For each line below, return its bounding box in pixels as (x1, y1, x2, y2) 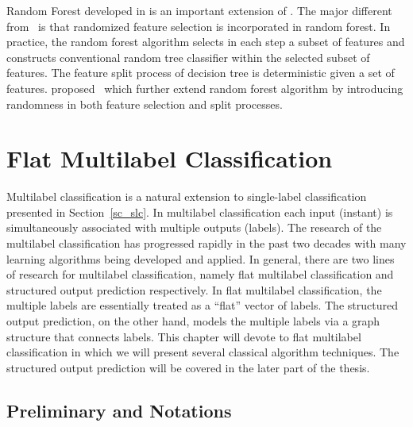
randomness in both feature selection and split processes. (6, 95, 283, 112)
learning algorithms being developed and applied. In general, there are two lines (6, 250, 395, 267)
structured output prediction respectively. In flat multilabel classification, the (6, 281, 382, 298)
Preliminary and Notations (6, 398, 232, 422)
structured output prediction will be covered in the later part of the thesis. (6, 359, 370, 375)
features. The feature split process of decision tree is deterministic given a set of (6, 64, 395, 81)
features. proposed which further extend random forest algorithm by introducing (6, 79, 403, 96)
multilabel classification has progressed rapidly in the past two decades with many (6, 235, 407, 252)
